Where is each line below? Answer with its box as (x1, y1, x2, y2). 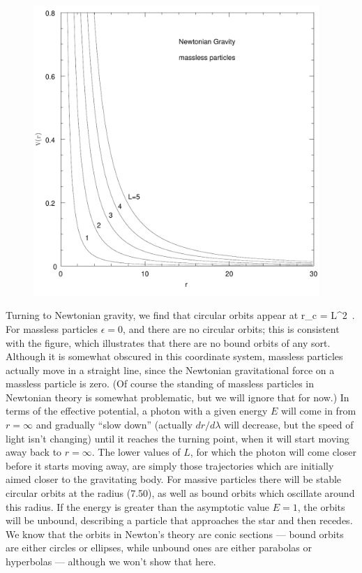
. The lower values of (91, 445, 181, 459)
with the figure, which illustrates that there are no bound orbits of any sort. (6, 335, 331, 350)
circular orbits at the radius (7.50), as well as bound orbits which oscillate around (6, 486, 355, 500)
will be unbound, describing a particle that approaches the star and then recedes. (6, 513, 353, 528)
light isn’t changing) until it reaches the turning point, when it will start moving (6, 431, 349, 445)
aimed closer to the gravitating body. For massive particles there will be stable (6, 472, 342, 486)
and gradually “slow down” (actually (36, 417, 193, 432)
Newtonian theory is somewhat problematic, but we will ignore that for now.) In (6, 389, 349, 404)
